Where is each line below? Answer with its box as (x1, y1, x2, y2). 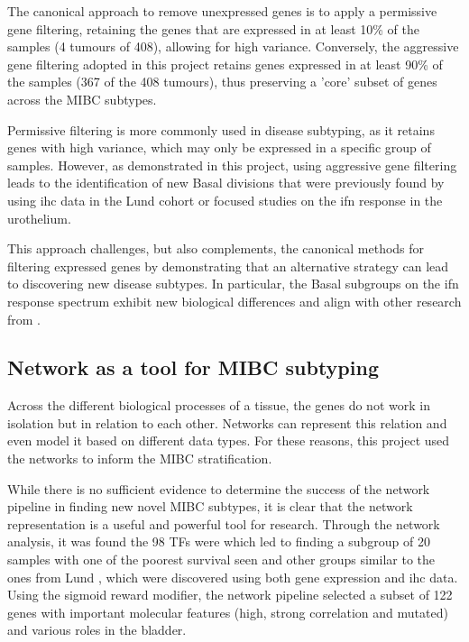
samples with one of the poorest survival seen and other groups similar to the (7, 550, 435, 569)
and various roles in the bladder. (7, 620, 187, 639)
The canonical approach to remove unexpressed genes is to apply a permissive (7, 2, 437, 20)
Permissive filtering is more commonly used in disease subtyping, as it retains (7, 120, 435, 139)
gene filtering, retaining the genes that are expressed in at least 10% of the (7, 19, 419, 38)
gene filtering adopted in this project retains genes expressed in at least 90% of (7, 54, 443, 73)
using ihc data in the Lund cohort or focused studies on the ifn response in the (7, 190, 443, 209)
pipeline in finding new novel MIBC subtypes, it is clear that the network (7, 497, 413, 516)
